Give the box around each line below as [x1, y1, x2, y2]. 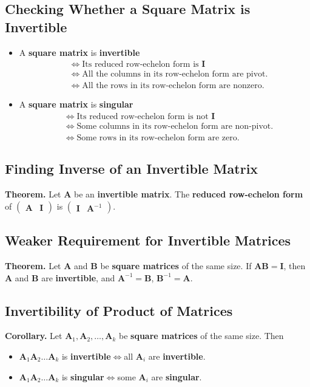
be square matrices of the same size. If [100, 259, 252, 272]
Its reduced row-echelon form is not [76, 112, 209, 121]
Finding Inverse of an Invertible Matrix [5, 159, 258, 178]
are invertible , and [41, 271, 115, 284]
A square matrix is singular [19, 98, 133, 111]
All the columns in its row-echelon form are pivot [82, 70, 266, 79]
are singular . [151, 370, 202, 383]
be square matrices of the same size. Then [119, 329, 284, 342]
